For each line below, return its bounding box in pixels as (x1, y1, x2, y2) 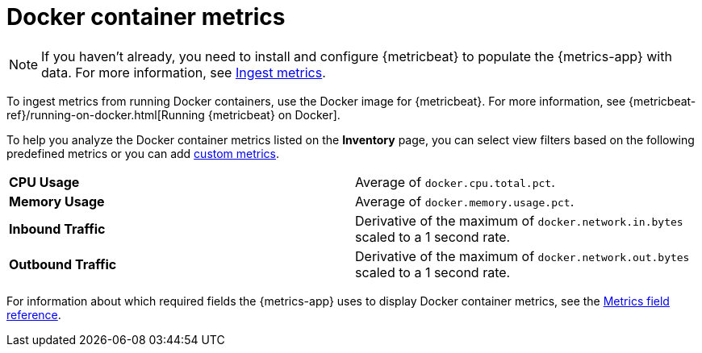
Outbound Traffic (9, 255, 117, 272)
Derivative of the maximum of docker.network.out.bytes (355, 247, 690, 264)
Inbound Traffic (9, 220, 106, 237)
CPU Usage (9, 173, 80, 190)
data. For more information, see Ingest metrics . (41, 64, 326, 81)
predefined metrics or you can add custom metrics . (6, 146, 280, 160)
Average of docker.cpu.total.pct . (355, 173, 555, 190)
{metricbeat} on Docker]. (207, 107, 341, 122)
